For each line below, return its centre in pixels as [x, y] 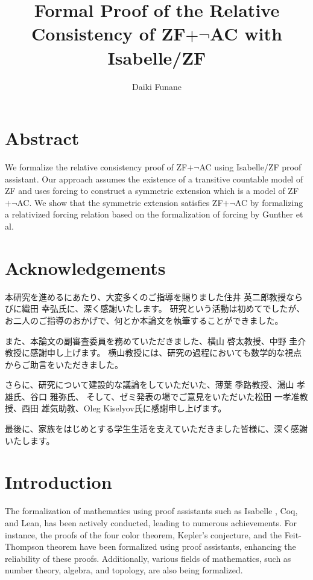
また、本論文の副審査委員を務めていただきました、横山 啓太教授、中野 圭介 [156, 340]
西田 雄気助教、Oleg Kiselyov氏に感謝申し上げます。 [124, 408]
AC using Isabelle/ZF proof [250, 167]
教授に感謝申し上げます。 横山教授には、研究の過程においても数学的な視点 [153, 353]
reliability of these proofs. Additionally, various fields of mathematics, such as [148, 558]
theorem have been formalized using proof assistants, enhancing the [171, 546]
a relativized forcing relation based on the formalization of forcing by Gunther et [154, 214]
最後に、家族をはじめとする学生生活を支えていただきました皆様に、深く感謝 [156, 429]
